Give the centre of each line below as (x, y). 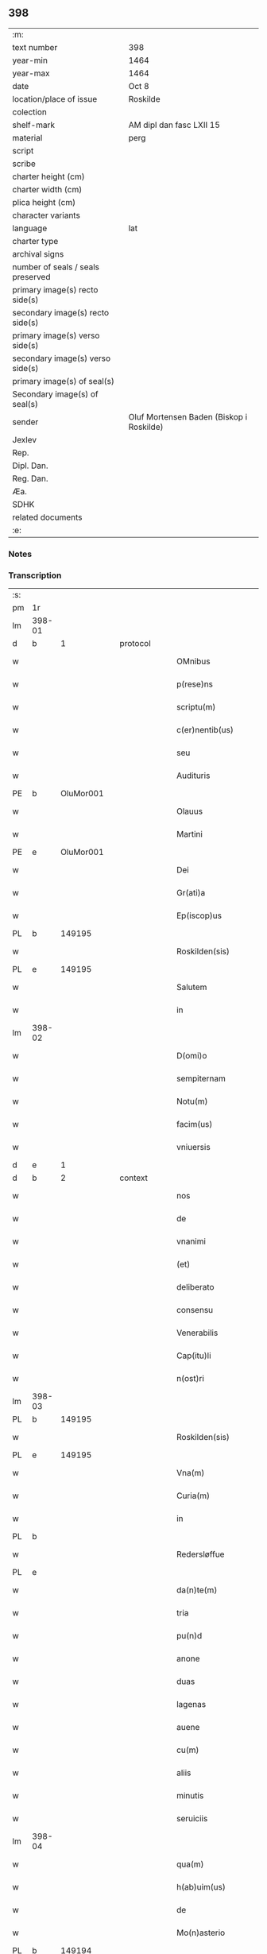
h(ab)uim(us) (201, 1887)
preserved (31, 277)
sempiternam (201, 1078)
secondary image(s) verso (62, 358)
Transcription (35, 575)
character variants (46, 215)
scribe (24, 164)
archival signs (38, 253)
